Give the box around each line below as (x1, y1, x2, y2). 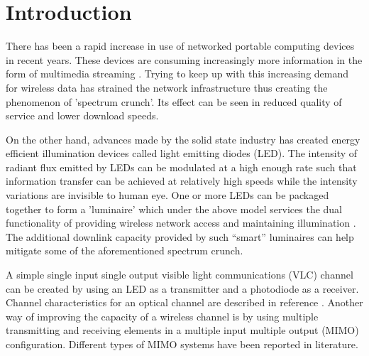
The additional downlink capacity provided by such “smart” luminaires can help (6, 229, 354, 244)
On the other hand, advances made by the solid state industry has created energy (6, 131, 360, 146)
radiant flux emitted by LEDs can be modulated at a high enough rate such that (6, 159, 357, 174)
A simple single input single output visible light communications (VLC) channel (6, 267, 353, 282)
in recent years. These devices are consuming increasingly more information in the (6, 52, 363, 67)
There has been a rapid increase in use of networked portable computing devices (6, 38, 355, 53)
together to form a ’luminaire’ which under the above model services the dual (6, 201, 343, 216)
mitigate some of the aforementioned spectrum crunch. (6, 243, 243, 258)
